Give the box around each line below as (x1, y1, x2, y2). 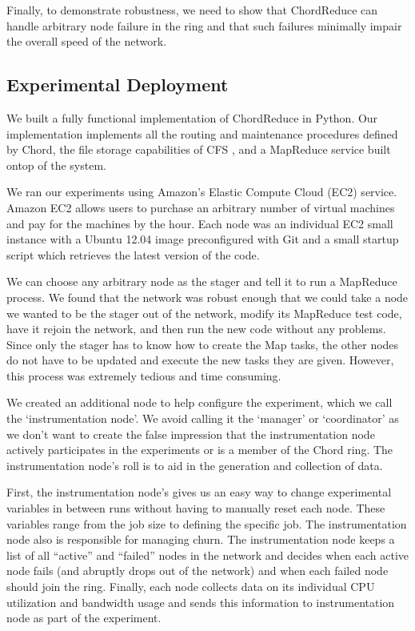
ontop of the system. (6, 156, 106, 173)
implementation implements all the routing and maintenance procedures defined (6, 125, 398, 142)
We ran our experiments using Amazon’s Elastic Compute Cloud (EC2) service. (6, 183, 397, 200)
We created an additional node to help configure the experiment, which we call (6, 394, 393, 411)
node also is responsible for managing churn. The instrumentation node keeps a (6, 531, 395, 548)
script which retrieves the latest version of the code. (6, 246, 260, 263)
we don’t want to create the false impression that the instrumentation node (6, 425, 375, 442)
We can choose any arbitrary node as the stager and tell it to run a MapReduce (6, 273, 397, 290)
